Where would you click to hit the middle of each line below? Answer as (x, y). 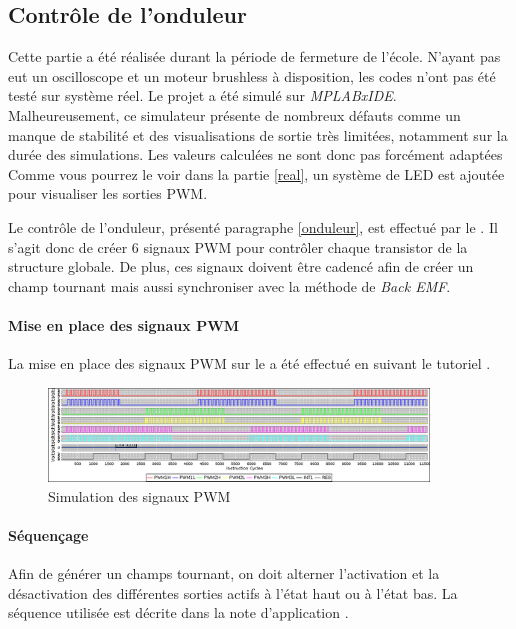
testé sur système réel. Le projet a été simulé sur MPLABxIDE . (202, 95)
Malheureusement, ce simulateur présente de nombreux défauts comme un (234, 114)
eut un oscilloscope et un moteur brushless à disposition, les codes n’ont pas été (252, 75)
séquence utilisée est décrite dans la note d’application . (178, 612)
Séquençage (48, 534)
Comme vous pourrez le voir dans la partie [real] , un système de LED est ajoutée (256, 173)
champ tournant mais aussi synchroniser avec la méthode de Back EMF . (229, 285)
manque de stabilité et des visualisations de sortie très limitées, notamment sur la (258, 134)
